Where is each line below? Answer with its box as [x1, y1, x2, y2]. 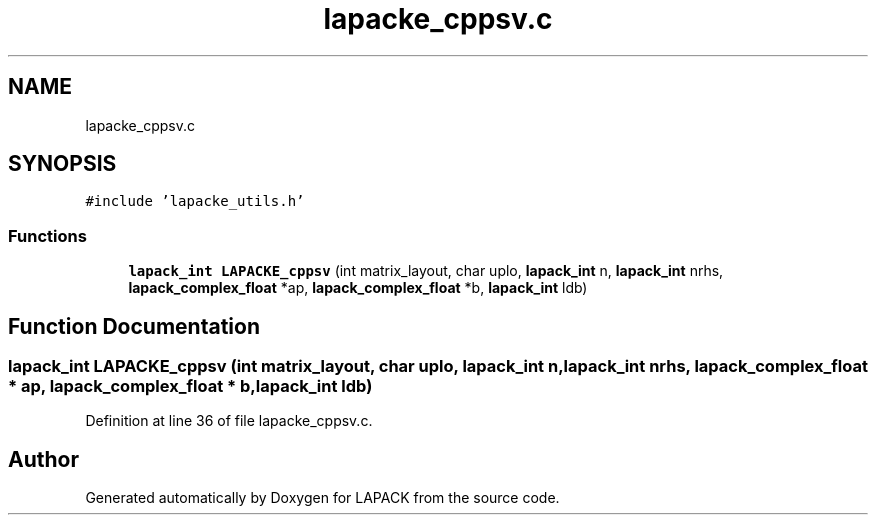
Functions [8, 225, 87, 246]
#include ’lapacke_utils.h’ [85, 193, 305, 210]
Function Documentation [8, 313, 260, 339]
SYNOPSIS [8, 151, 117, 177]
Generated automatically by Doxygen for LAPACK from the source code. [85, 489, 560, 507]
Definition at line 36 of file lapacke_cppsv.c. [85, 412, 373, 430]
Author [8, 446, 79, 472]
